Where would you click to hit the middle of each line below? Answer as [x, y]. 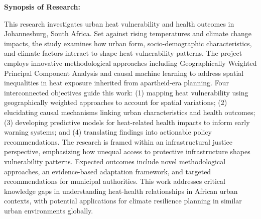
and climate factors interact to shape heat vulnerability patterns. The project [123, 53]
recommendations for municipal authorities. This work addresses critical [115, 181]
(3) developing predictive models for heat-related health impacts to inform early [127, 122]
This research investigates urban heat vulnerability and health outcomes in [119, 23]
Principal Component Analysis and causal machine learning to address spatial [124, 73]
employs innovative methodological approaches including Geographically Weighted [130, 63]
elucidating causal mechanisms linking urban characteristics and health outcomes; [130, 112]
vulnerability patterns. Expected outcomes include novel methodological [115, 161]
